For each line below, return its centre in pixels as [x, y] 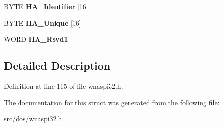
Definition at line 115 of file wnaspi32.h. [64, 85]
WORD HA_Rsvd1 [36, 39]
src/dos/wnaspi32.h [33, 118]
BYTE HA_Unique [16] [43, 23]
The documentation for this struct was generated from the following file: [112, 102]
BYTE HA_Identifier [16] [46, 6]
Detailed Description [57, 65]
